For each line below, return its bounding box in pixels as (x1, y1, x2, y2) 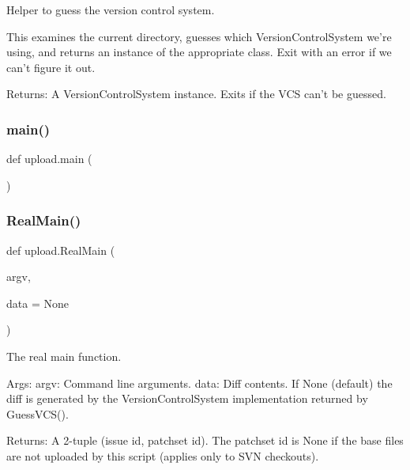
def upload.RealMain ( (6, 241, 115, 258)
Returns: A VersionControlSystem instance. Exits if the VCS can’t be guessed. (6, 85, 386, 102)
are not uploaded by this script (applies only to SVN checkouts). (6, 447, 319, 464)
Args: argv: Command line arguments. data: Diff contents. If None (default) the (6, 374, 393, 391)
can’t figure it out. (6, 59, 96, 75)
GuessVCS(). (6, 405, 69, 422)
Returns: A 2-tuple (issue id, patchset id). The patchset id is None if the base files (6, 432, 404, 449)
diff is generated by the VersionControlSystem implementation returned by (6, 390, 368, 407)
